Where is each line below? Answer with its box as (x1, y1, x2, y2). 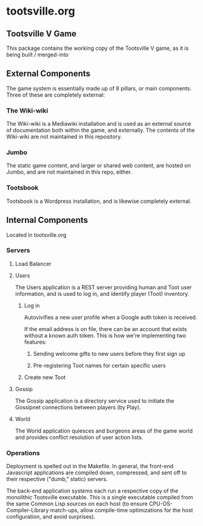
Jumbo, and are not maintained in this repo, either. (6, 168, 132, 176)
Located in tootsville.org (6, 231, 67, 238)
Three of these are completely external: (6, 91, 105, 98)
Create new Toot (24, 374, 66, 381)
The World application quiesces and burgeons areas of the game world (15, 427, 193, 434)
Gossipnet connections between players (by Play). (15, 403, 141, 411)
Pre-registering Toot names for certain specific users (33, 361, 166, 369)
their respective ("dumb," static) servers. (6, 476, 108, 483)
